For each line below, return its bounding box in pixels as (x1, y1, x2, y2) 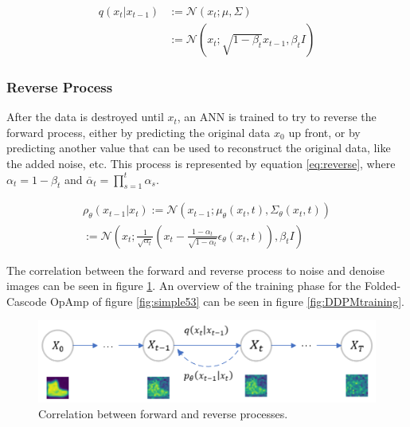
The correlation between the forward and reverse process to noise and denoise (6, 261, 385, 278)
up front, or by (288, 123, 361, 140)
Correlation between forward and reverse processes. (38, 405, 288, 421)
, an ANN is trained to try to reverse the (177, 108, 377, 125)
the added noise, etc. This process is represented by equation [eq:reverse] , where (6, 155, 396, 172)
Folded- (364, 277, 401, 294)
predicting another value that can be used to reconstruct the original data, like (6, 139, 391, 156)
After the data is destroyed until (6, 108, 164, 125)
